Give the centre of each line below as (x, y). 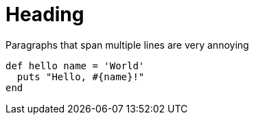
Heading (45, 14)
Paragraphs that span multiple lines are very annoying (127, 45)
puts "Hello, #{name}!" (81, 76)
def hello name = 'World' (75, 65)
